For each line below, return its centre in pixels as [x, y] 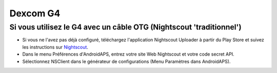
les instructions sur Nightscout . [55, 47]
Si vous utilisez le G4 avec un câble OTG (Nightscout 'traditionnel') [125, 27]
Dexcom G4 [35, 13]
